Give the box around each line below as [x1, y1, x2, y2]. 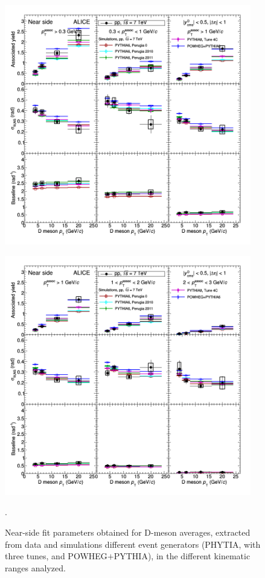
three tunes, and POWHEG [5, 550, 107, 562]
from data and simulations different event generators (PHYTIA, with [5, 537, 261, 550]
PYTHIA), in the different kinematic [113, 550, 251, 562]
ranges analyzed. [5, 561, 66, 574]
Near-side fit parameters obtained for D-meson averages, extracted [5, 526, 251, 539]
